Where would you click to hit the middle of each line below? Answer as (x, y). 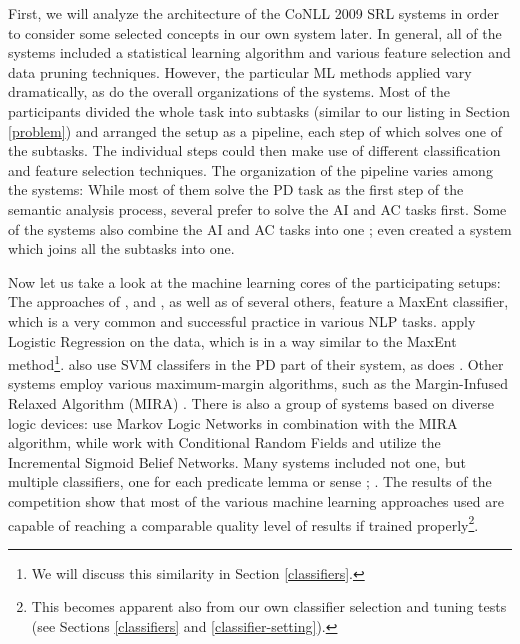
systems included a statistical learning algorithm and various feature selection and (259, 52)
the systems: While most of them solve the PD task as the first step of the (236, 189)
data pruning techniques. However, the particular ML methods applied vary (240, 71)
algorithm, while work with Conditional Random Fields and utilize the (224, 442)
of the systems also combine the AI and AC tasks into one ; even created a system (260, 228)
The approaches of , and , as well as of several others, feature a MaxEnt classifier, (258, 301)
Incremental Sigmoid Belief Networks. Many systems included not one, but (237, 461)
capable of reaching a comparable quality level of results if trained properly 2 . (243, 523)
